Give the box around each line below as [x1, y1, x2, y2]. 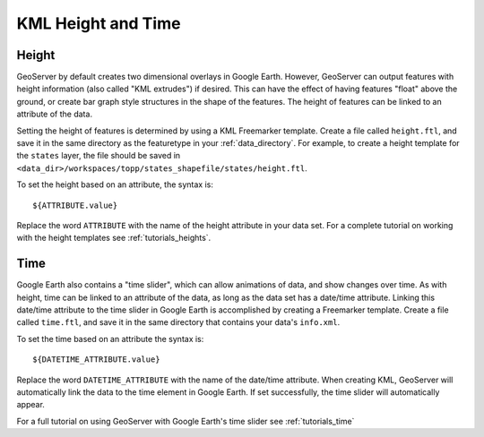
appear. [16, 399, 45, 410]
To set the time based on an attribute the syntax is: [16, 333, 204, 344]
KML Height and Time [16, 13, 181, 33]
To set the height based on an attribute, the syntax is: [16, 179, 214, 190]
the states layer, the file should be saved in [16, 150, 181, 161]
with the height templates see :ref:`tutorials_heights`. [16, 233, 212, 244]
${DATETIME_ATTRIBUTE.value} [32, 355, 160, 364]
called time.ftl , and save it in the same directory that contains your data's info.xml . [16, 317, 341, 328]
